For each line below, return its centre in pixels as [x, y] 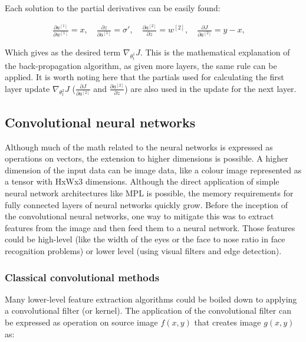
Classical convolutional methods [82, 277]
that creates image [228, 322]
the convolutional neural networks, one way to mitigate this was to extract [139, 216]
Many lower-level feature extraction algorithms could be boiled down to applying [151, 299]
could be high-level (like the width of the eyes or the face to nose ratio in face [145, 239]
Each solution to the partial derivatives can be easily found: [113, 8]
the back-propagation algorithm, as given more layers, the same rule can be [141, 65]
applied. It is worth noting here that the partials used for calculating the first [144, 77]
